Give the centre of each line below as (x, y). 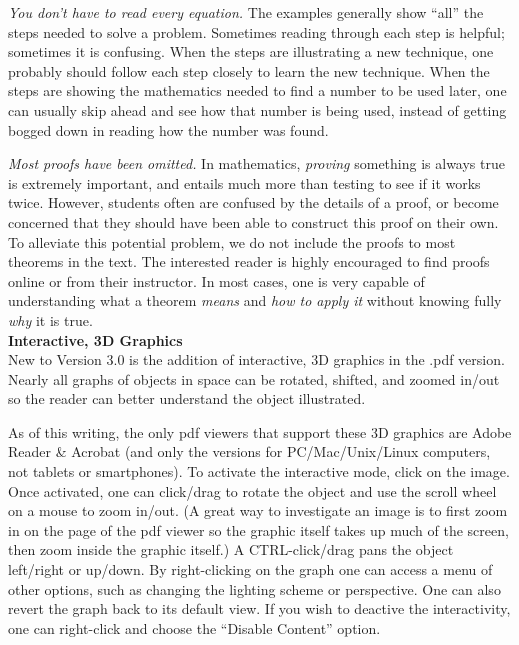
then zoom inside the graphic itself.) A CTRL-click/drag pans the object (231, 549)
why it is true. (50, 319)
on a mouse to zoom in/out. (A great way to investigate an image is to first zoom (258, 510)
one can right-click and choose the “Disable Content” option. (194, 627)
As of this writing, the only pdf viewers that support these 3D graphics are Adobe (260, 431)
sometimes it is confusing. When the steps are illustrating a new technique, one (251, 51)
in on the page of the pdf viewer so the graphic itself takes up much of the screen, (258, 529)
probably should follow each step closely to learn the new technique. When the (249, 70)
